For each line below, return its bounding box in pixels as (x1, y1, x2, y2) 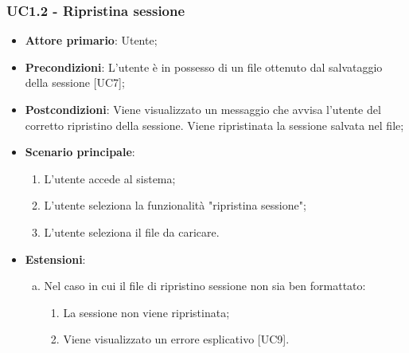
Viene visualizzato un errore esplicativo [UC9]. (63, 331, 290, 347)
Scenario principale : (25, 143, 135, 160)
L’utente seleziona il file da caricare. (44, 223, 220, 240)
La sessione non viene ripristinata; (63, 304, 230, 320)
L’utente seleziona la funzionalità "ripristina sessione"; (44, 197, 306, 214)
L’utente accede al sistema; (44, 170, 176, 186)
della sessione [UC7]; (25, 74, 125, 91)
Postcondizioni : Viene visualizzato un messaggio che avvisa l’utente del (25, 101, 381, 117)
